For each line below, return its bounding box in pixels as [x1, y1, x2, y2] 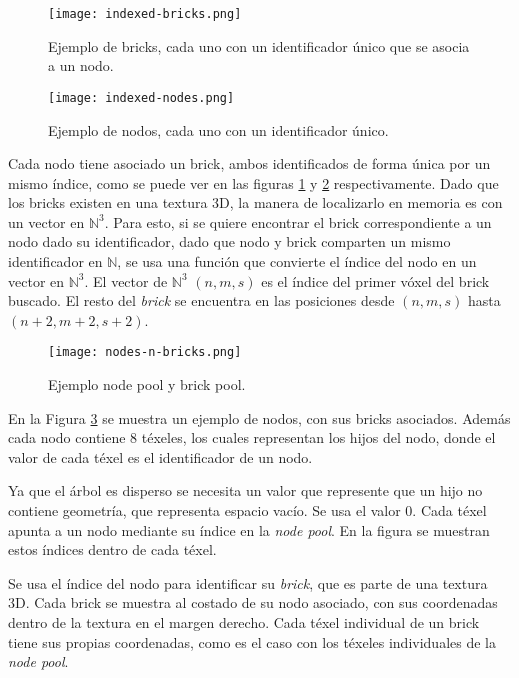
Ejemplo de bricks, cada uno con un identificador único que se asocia [48, 35, 470, 56]
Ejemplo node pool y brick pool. [48, 374, 246, 395]
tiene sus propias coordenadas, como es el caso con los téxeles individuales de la [8, 631, 496, 652]
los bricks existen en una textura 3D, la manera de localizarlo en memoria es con [8, 192, 503, 213]
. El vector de [84, 270, 168, 291]
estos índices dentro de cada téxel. [8, 539, 217, 560]
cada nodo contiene [8, 427, 126, 448]
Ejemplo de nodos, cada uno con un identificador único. [48, 119, 389, 140]
